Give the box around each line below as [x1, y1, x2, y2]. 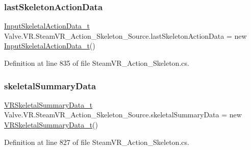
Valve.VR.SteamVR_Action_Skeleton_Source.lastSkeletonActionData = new [4, 30, 247, 41]
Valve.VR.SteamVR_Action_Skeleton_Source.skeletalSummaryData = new [4, 109, 242, 120]
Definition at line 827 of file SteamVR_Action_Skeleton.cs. [4, 136, 189, 147]
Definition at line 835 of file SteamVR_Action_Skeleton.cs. [4, 58, 189, 68]
